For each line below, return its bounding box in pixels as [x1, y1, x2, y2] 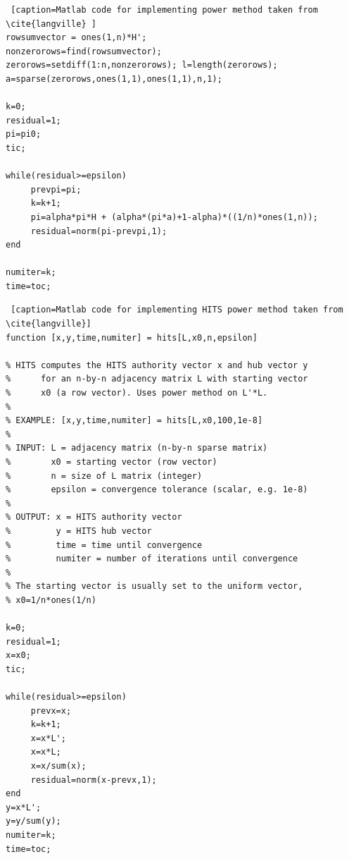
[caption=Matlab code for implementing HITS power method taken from [11, 305, 343, 315]
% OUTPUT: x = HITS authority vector [6, 512, 182, 523]
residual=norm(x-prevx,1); [30, 774, 157, 785]
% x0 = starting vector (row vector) [6, 457, 217, 467]
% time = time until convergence [6, 540, 203, 550]
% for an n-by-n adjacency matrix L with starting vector [6, 374, 308, 384]
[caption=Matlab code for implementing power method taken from [11, 5, 318, 15]
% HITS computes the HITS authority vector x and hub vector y [6, 360, 308, 370]
